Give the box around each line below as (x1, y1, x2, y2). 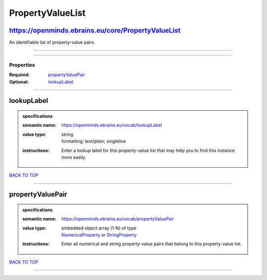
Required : (9, 72, 30, 78)
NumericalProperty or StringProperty (61, 232, 137, 237)
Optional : (9, 79, 29, 85)
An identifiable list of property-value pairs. (9, 40, 95, 46)
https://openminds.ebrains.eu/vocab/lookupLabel (61, 122, 163, 128)
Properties (9, 61, 36, 68)
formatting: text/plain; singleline (61, 139, 126, 144)
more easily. (61, 154, 87, 160)
